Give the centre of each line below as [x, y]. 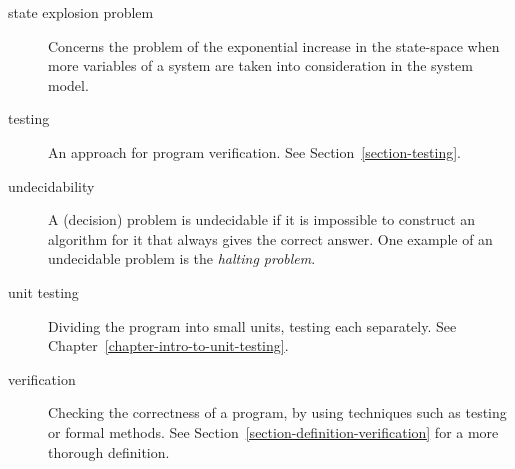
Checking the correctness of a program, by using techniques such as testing [277, 412]
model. [68, 84]
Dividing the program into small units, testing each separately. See [252, 325]
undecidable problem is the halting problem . [182, 258]
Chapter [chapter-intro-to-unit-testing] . [168, 345]
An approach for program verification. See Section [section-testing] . [255, 151]
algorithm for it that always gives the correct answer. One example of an [270, 238]
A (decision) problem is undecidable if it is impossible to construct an [262, 219]
